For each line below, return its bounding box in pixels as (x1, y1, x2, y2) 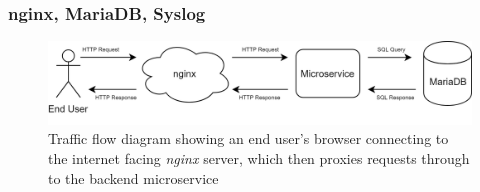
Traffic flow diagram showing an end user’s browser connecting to (48, 128, 449, 149)
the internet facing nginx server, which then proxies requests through (48, 148, 470, 169)
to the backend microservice (48, 167, 219, 188)
